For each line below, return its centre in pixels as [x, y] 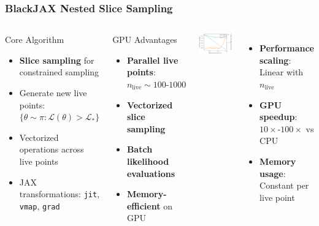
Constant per [284, 185]
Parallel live [152, 60]
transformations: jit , [60, 194]
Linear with [282, 72]
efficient [144, 205]
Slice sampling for [57, 60]
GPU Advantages [145, 40]
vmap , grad [40, 205]
